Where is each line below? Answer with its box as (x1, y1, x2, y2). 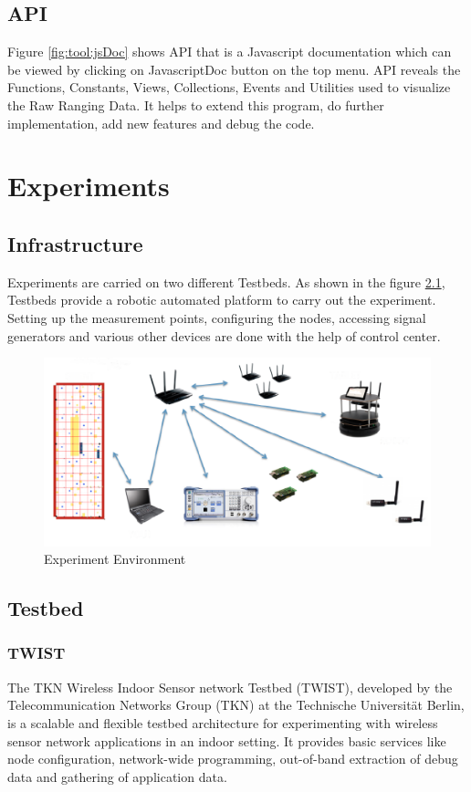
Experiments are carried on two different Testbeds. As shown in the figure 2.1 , (7, 272, 445, 291)
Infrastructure (7, 229, 143, 257)
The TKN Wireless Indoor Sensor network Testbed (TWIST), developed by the (7, 677, 453, 696)
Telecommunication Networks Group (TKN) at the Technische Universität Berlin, (7, 695, 465, 714)
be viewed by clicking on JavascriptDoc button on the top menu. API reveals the (7, 59, 461, 78)
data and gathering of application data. (7, 766, 227, 786)
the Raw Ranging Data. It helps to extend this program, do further (7, 95, 384, 114)
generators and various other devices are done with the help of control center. (7, 326, 441, 345)
